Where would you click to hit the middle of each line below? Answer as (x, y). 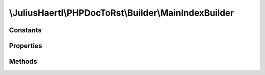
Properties (26, 46)
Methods (23, 62)
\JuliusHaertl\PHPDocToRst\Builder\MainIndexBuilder (121, 13)
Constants (25, 30)
